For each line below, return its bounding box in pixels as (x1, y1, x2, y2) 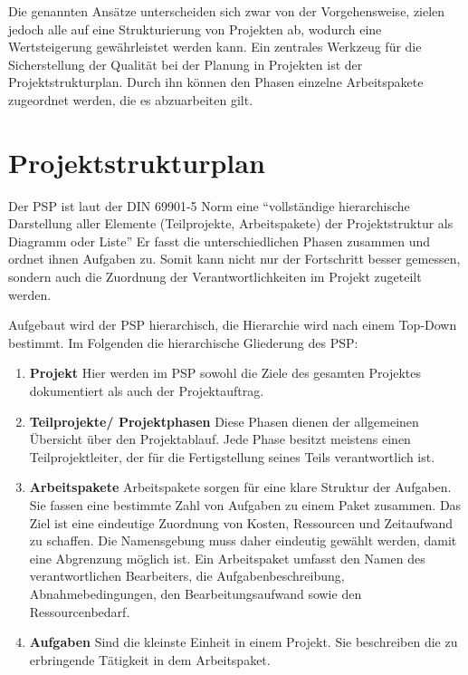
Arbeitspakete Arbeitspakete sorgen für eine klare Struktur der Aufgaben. (29, 477, 452, 497)
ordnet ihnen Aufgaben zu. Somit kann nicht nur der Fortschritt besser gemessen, (8, 249, 461, 268)
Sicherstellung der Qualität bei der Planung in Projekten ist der (8, 54, 363, 73)
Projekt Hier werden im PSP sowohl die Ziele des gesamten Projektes (29, 363, 421, 382)
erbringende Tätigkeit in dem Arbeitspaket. (29, 650, 271, 669)
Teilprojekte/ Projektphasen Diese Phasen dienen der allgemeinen (29, 411, 419, 430)
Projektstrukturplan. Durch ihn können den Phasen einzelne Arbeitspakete (8, 72, 424, 92)
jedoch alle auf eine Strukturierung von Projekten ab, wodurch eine (8, 19, 382, 38)
